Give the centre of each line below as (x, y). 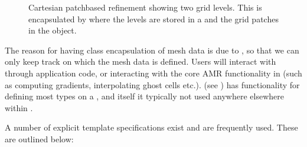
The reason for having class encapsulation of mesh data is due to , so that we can (152, 50)
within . (19, 107)
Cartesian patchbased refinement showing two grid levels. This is (145, 7)
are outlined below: (39, 138)
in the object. (53, 30)
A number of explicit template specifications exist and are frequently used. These (151, 127)
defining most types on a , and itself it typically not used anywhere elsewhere (144, 96)
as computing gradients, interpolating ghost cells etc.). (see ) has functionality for (152, 84)
